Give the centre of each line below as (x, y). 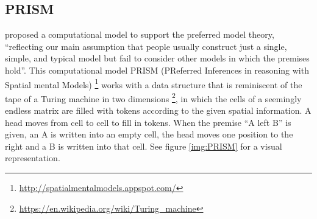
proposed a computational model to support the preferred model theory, (140, 34)
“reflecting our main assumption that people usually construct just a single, (146, 46)
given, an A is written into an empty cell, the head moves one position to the (149, 134)
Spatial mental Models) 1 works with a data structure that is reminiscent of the (154, 83)
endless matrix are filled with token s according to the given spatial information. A (158, 110)
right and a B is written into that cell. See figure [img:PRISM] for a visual (144, 146)
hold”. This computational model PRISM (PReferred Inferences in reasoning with (157, 70)
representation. (33, 158)
